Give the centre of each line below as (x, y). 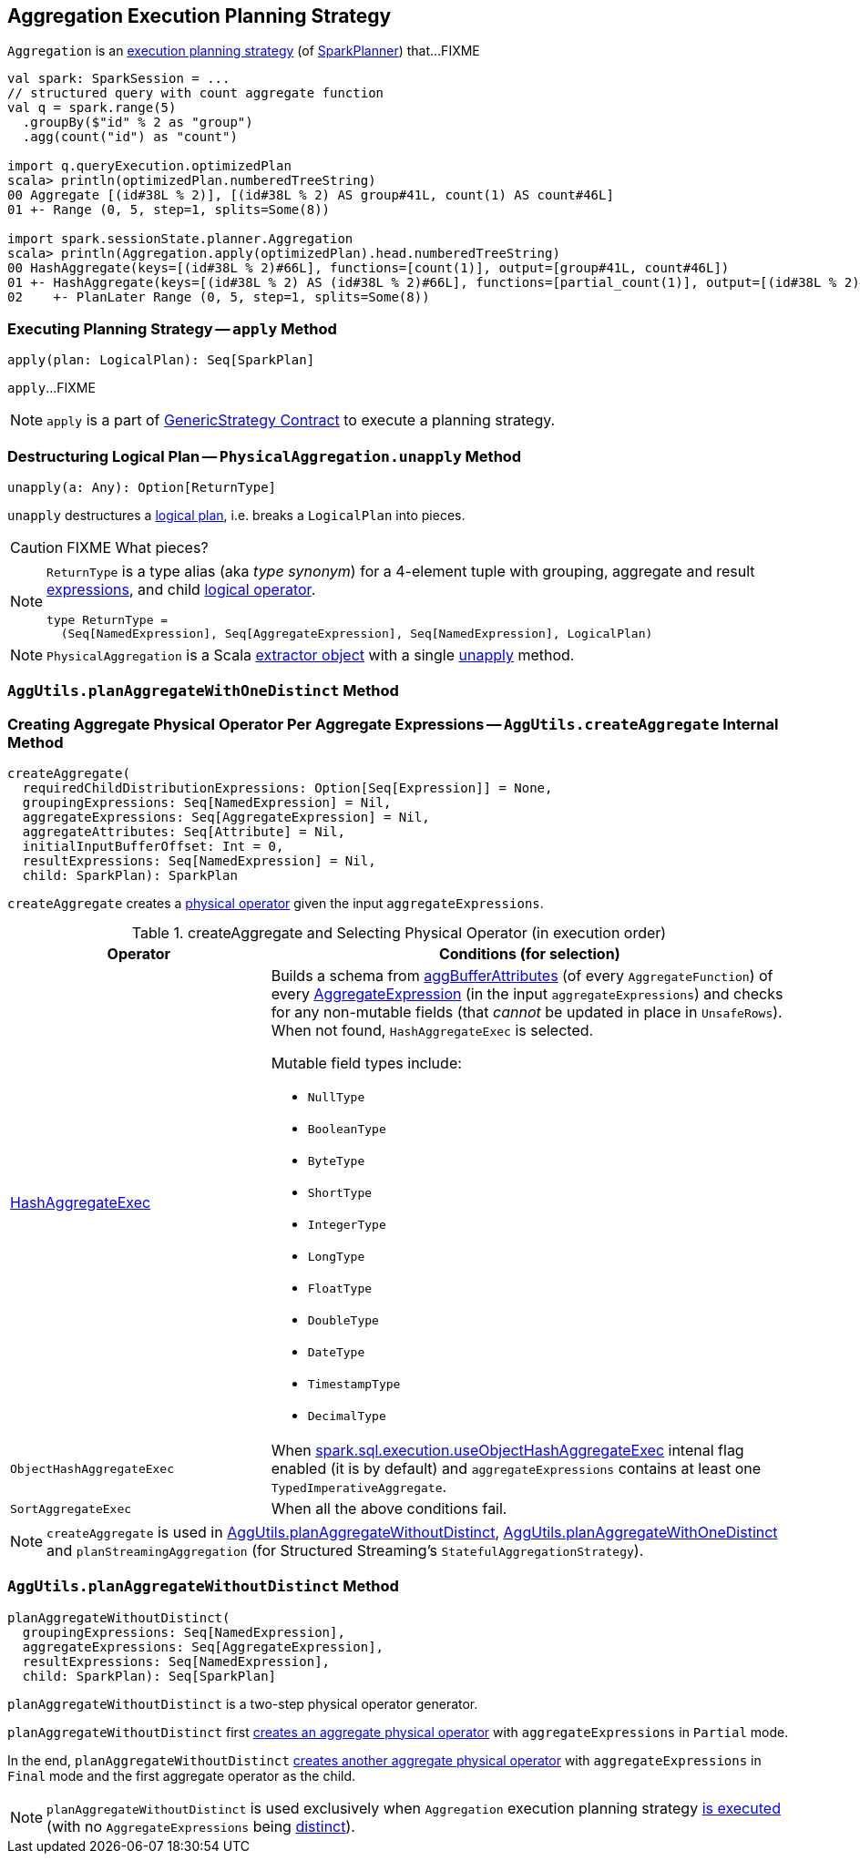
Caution (37, 547)
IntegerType (347, 1225)
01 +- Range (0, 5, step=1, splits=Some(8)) (169, 210)
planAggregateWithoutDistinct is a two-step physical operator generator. (243, 1703)
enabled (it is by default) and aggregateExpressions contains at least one (516, 1469)
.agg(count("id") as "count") (130, 137)
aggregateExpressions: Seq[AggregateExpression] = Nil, (226, 818)
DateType (336, 1353)
